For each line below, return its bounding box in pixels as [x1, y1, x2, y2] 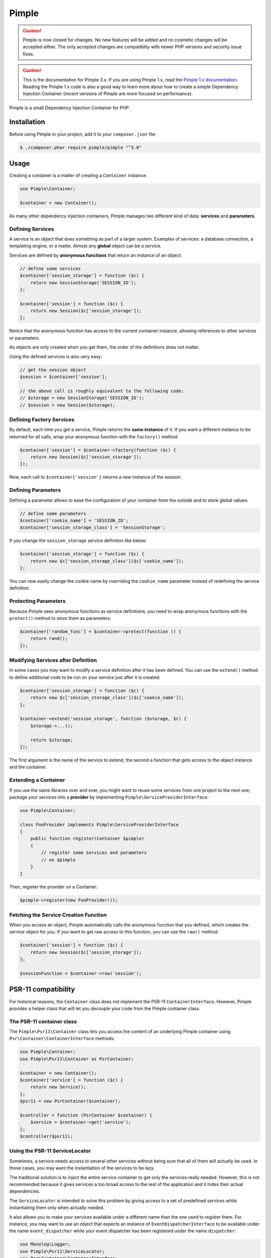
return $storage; [30, 737, 73, 743]
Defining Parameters [9, 487, 61, 494]
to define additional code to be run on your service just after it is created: [9, 674, 161, 680]
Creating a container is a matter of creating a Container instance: [9, 173, 148, 179]
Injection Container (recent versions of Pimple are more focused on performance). [23, 91, 193, 97]
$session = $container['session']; [20, 374, 107, 379]
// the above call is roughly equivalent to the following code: [20, 388, 184, 394]
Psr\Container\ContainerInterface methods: [9, 1036, 115, 1042]
